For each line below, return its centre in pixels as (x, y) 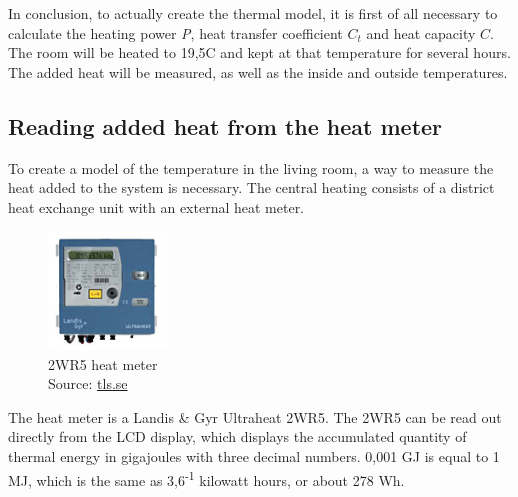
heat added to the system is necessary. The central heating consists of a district (251, 187)
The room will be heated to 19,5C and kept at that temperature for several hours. (259, 52)
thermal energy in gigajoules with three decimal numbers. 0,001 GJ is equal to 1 (254, 456)
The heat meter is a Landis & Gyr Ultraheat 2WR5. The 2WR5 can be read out (255, 416)
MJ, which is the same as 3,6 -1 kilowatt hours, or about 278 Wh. (206, 478)
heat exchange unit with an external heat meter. (156, 206)
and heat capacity (421, 32)
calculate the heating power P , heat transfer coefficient (175, 32)
